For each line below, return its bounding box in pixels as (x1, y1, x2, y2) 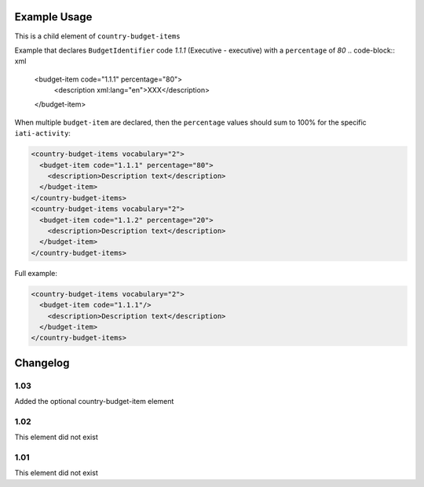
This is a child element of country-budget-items (14, 31, 181, 41)
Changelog (14, 356, 70, 369)
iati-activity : (14, 129, 71, 138)
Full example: (14, 268, 58, 278)
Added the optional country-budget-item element (14, 397, 174, 406)
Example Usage (14, 10, 93, 24)
